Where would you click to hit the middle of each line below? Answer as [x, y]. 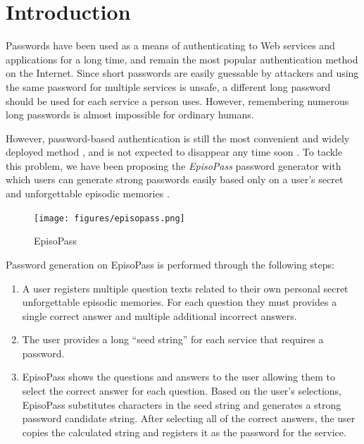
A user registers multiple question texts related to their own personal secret [185, 288]
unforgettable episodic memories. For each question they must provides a [180, 302]
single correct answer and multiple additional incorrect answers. [159, 315]
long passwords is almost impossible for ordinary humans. [130, 115]
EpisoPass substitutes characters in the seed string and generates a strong [182, 404]
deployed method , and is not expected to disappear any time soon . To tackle [174, 152]
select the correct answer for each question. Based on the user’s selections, [182, 391]
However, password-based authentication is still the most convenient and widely [178, 138]
